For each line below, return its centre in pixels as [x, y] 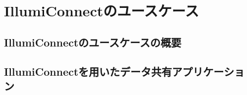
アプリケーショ [208, 71]
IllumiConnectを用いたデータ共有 [88, 71]
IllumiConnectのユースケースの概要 [93, 42]
